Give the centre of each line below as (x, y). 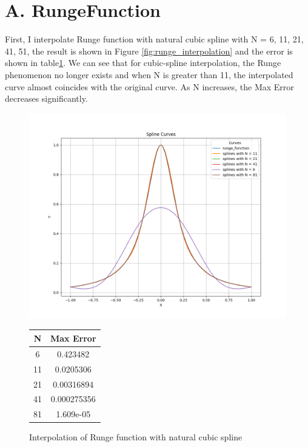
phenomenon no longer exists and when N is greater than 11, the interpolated (149, 74)
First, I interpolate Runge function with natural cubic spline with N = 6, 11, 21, (154, 39)
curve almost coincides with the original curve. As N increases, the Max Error (149, 86)
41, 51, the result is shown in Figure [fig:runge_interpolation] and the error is (149, 51)
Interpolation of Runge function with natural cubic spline (136, 437)
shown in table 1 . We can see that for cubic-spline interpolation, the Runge (143, 63)
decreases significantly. (46, 98)
